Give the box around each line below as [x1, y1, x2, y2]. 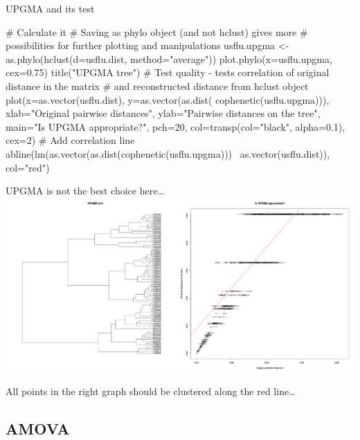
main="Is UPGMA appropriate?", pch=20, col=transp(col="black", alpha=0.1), [6, 119, 345, 134]
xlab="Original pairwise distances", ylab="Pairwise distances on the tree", [6, 106, 321, 120]
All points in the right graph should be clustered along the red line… [6, 384, 296, 398]
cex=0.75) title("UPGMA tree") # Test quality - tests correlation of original [6, 65, 330, 80]
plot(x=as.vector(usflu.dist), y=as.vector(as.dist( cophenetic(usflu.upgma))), [6, 92, 330, 107]
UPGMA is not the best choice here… [6, 183, 164, 198]
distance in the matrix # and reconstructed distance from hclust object [6, 78, 309, 93]
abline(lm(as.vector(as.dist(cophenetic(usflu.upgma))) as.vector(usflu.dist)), [6, 146, 330, 161]
